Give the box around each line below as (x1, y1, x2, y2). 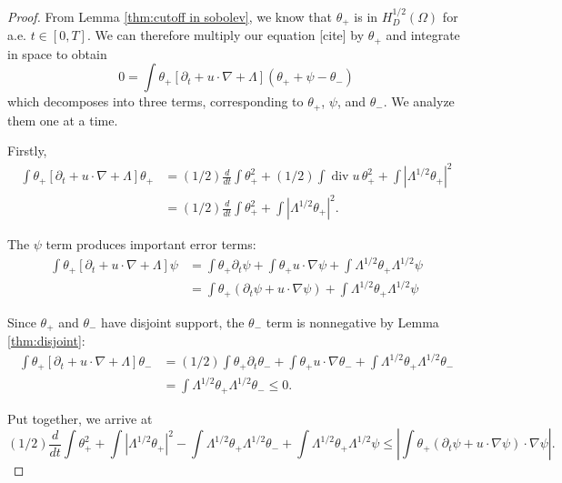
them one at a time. (7, 110, 118, 129)
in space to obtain (7, 44, 107, 63)
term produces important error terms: (45, 235, 256, 254)
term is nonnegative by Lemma (266, 312, 439, 331)
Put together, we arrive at (7, 408, 153, 428)
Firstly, (7, 141, 47, 160)
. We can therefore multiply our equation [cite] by (86, 25, 365, 45)
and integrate (386, 25, 460, 45)
